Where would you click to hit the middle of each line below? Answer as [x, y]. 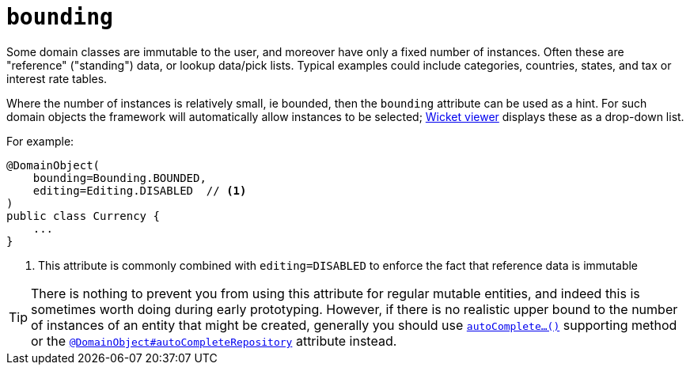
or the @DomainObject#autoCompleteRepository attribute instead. [214, 341]
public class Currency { [83, 216]
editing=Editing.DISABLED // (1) [140, 190]
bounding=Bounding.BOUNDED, [119, 178]
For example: [40, 141]
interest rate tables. [57, 78]
